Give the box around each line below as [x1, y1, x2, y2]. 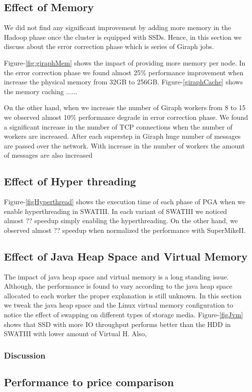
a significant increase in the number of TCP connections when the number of [4, 121, 233, 131]
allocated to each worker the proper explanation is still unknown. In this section [4, 290, 242, 300]
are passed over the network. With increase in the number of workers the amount [4, 140, 245, 150]
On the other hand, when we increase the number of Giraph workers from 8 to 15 [4, 102, 246, 113]
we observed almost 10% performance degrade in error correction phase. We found [4, 112, 248, 122]
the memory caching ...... [4, 86, 78, 96]
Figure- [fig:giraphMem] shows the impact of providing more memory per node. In [4, 57, 246, 67]
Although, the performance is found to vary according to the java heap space [4, 281, 233, 291]
